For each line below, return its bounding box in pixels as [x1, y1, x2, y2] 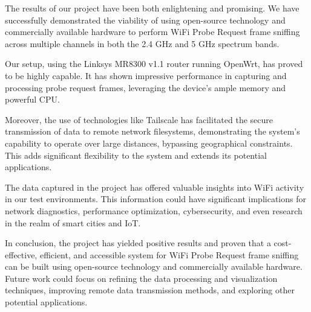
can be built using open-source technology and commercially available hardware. [5, 260, 303, 273]
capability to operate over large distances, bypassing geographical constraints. [5, 136, 293, 149]
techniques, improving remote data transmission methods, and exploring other [5, 284, 295, 296]
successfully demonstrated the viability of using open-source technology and [5, 13, 286, 26]
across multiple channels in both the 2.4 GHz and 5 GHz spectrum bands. [5, 37, 280, 49]
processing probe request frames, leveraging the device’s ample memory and [5, 81, 286, 94]
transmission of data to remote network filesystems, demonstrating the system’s [5, 125, 300, 138]
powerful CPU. [5, 93, 60, 106]
